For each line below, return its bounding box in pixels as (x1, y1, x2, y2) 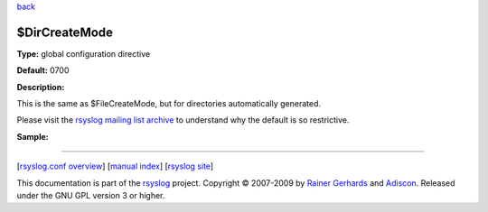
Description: (16, 81, 65, 92)
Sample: (16, 131, 49, 142)
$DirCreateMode (16, 24, 113, 40)
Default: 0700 (16, 65, 70, 76)
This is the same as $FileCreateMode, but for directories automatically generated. (16, 98, 321, 109)
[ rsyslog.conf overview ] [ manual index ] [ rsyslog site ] (16, 161, 214, 171)
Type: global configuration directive (16, 48, 151, 59)
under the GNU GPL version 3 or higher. (16, 190, 165, 201)
